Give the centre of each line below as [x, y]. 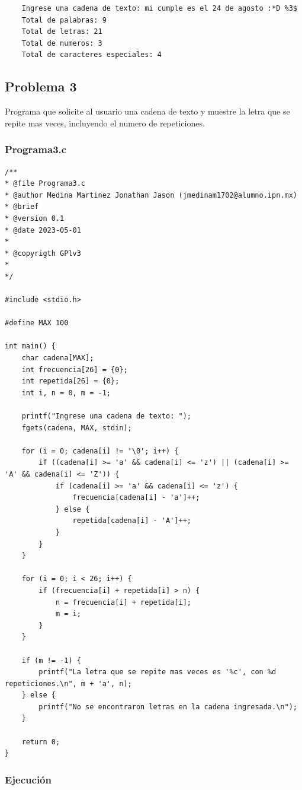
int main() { [30, 346]
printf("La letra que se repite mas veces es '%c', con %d [158, 672]
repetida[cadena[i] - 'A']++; [132, 521]
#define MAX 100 [37, 323]
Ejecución [28, 779]
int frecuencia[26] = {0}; [75, 369]
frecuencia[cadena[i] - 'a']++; [136, 498]
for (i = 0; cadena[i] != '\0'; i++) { [100, 451]
